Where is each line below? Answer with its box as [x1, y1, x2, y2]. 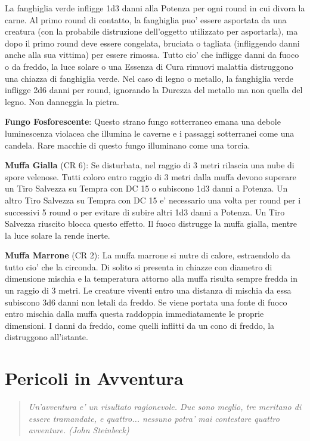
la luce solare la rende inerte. [5, 229, 110, 241]
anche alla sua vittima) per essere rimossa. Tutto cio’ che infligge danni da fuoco [5, 48, 299, 61]
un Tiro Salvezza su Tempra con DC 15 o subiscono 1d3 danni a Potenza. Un [5, 182, 288, 195]
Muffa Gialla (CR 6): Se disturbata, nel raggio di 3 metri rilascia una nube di [5, 159, 294, 171]
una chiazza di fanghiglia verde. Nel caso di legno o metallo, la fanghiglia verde [5, 72, 293, 84]
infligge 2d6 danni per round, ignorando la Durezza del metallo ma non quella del [5, 84, 303, 96]
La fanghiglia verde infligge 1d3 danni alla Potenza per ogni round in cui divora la [5, 2, 305, 14]
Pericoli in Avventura [5, 366, 184, 390]
